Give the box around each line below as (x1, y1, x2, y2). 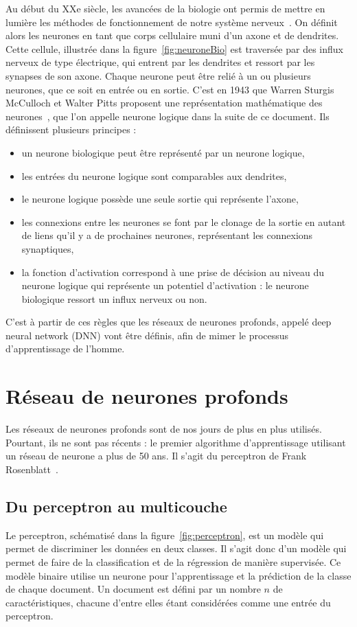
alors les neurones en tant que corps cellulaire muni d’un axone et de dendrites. (5, 28, 339, 43)
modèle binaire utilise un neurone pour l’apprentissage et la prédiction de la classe (5, 568, 352, 582)
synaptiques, (21, 241, 74, 255)
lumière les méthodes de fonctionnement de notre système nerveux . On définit (5, 14, 338, 29)
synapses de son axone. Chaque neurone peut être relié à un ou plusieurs (5, 68, 311, 82)
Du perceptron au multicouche (5, 495, 227, 516)
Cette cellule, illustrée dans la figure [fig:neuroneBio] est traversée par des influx (5, 41, 343, 56)
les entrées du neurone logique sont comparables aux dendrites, (21, 168, 287, 183)
